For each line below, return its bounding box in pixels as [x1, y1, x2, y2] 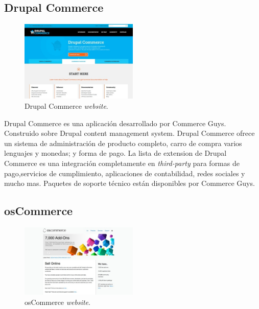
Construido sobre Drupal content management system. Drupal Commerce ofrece [4, 128, 255, 138]
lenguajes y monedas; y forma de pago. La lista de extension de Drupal [4, 148, 227, 158]
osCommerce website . [25, 296, 90, 307]
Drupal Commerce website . [25, 101, 108, 111]
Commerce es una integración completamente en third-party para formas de [4, 158, 240, 169]
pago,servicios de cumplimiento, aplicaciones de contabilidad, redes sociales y [4, 168, 245, 178]
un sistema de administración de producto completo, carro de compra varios [4, 137, 242, 148]
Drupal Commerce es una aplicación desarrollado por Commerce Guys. [4, 117, 226, 128]
